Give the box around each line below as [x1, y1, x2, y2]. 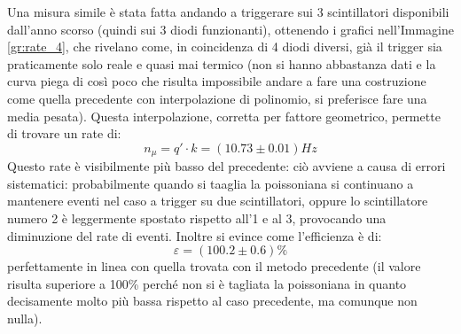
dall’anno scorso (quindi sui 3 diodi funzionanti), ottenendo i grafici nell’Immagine [7, 19, 454, 38]
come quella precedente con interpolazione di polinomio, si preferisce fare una [7, 89, 427, 107]
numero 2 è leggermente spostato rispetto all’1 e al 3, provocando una [7, 208, 387, 227]
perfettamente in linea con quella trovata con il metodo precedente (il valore [7, 257, 421, 276]
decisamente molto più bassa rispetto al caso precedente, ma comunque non [7, 291, 418, 310]
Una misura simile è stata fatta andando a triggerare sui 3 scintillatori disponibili [7, 3, 449, 20]
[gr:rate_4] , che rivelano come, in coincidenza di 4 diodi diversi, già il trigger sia [7, 37, 442, 56]
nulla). [7, 308, 43, 327]
